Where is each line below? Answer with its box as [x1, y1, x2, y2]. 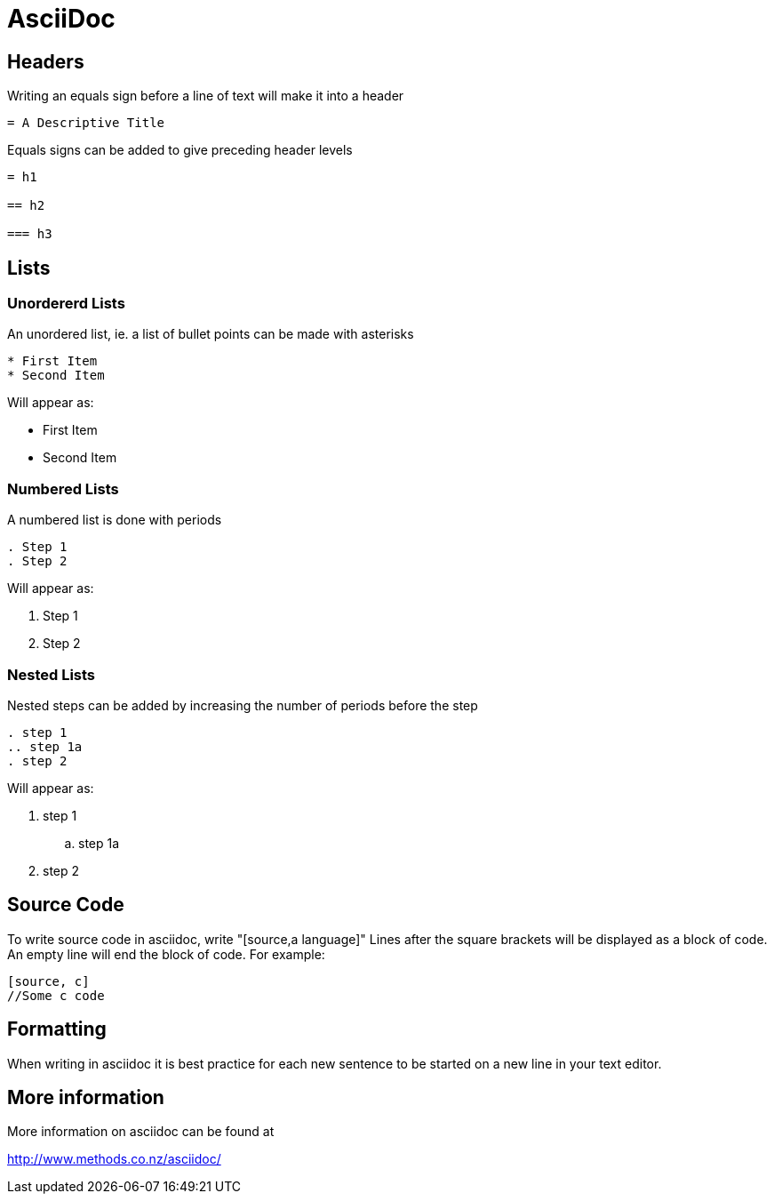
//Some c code [7, 988, 105, 1003]
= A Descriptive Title [7, 116, 165, 131]
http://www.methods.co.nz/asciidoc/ [7, 1151, 221, 1167]
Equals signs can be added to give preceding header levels [7, 142, 353, 158]
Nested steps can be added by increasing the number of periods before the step [7, 697, 478, 713]
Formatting [7, 1018, 107, 1041]
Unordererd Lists [7, 294, 125, 313]
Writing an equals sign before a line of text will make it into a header [7, 88, 404, 104]
